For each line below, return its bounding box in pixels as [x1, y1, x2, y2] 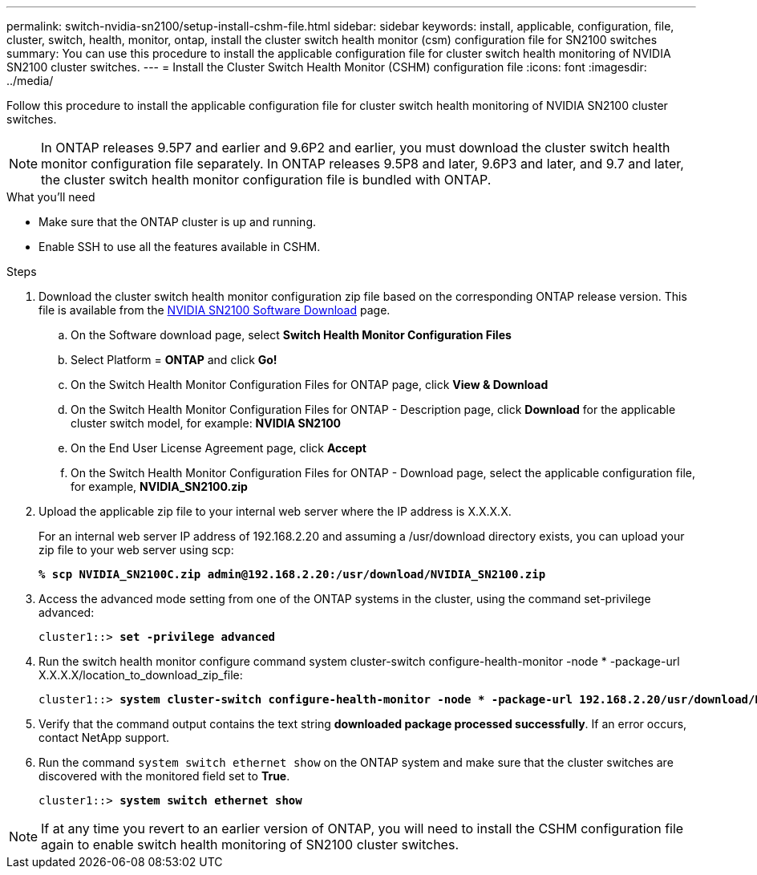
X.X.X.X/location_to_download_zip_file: [38, 668, 243, 682]
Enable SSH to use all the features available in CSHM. [38, 240, 321, 253]
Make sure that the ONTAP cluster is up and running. [38, 215, 317, 229]
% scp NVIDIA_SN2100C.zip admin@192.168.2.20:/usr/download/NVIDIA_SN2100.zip [38, 568, 546, 581]
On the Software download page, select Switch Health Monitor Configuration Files [71, 328, 512, 342]
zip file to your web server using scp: [38, 543, 234, 557]
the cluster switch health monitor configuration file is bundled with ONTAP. [41, 172, 492, 188]
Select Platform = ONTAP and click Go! [71, 353, 277, 367]
